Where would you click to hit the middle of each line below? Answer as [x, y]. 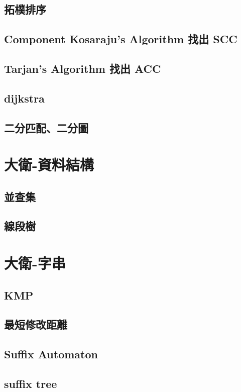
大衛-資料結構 [49, 165]
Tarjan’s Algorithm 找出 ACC [83, 68]
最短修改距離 [36, 324]
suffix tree [31, 383]
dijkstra [24, 98]
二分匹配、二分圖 [46, 127]
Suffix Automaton [51, 354]
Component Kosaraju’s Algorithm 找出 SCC [121, 39]
